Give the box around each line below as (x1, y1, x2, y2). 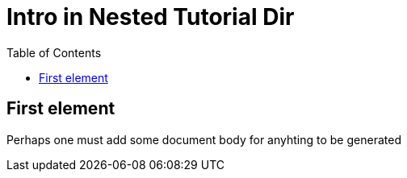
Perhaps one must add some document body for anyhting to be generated (6, 132, 401, 147)
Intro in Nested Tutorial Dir (6, 3, 295, 31)
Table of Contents (6, 45, 102, 60)
